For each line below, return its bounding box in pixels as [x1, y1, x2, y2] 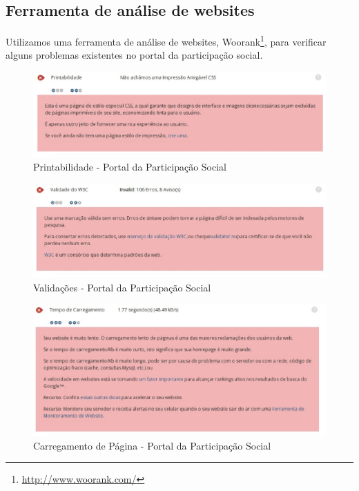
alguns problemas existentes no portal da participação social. [6, 48, 263, 62]
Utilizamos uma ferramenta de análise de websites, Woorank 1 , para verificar [6, 32, 327, 48]
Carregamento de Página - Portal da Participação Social [33, 438, 271, 452]
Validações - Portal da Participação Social [33, 280, 211, 294]
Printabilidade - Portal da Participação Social [33, 160, 226, 174]
